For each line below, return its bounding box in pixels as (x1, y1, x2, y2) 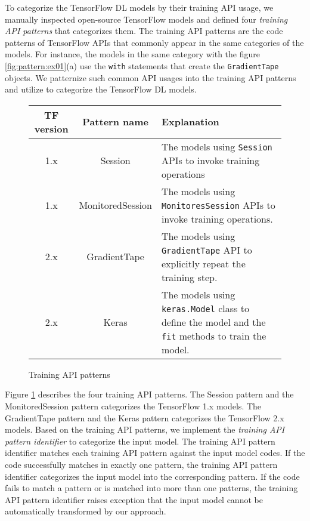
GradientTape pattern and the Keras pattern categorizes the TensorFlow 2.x (5, 411, 284, 424)
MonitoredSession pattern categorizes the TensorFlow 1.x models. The (5, 400, 262, 412)
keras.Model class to (161, 301, 249, 315)
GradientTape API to (161, 242, 252, 257)
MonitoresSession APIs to (161, 198, 275, 212)
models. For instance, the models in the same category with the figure (5, 48, 260, 60)
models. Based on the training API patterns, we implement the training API (5, 423, 285, 436)
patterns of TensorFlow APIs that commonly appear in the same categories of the (5, 36, 304, 48)
